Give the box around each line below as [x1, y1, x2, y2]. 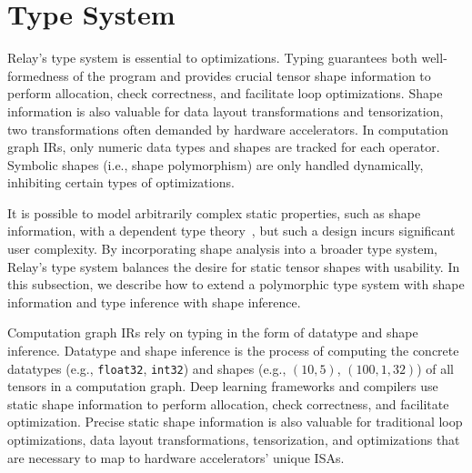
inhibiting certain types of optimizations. [7, 173, 235, 192]
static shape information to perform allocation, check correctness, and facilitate [7, 394, 449, 413]
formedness [7, 65, 69, 85]
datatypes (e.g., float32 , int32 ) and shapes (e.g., [7, 358, 286, 377]
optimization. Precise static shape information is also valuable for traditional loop [7, 412, 463, 431]
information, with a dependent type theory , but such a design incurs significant [7, 221, 456, 240]
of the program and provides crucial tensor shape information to [73, 65, 431, 85]
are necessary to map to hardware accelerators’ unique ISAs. [7, 448, 345, 467]
